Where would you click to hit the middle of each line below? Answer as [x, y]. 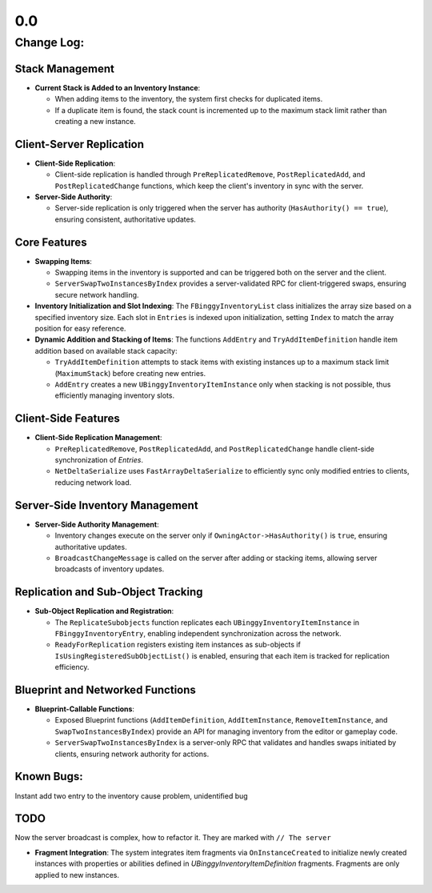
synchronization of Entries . [99, 460]
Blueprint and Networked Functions [105, 689]
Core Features [51, 242]
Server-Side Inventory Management [107, 505]
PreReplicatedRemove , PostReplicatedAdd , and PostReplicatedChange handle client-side [215, 449]
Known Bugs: [49, 777]
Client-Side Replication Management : [98, 438]
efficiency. [72, 667]
